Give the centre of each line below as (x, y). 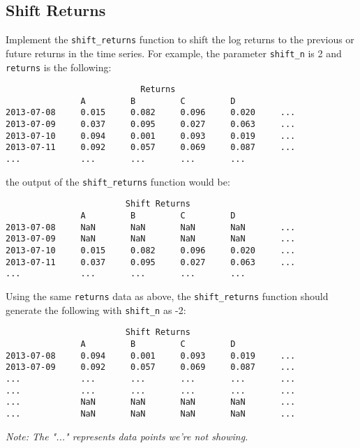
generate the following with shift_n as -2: (96, 309)
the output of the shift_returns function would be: (118, 181)
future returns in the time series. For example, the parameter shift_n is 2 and (174, 53)
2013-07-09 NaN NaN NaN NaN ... (151, 239)
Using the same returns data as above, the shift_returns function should (167, 296)
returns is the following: (59, 67)
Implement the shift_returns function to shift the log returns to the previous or (180, 39)
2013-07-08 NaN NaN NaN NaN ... (151, 227)
